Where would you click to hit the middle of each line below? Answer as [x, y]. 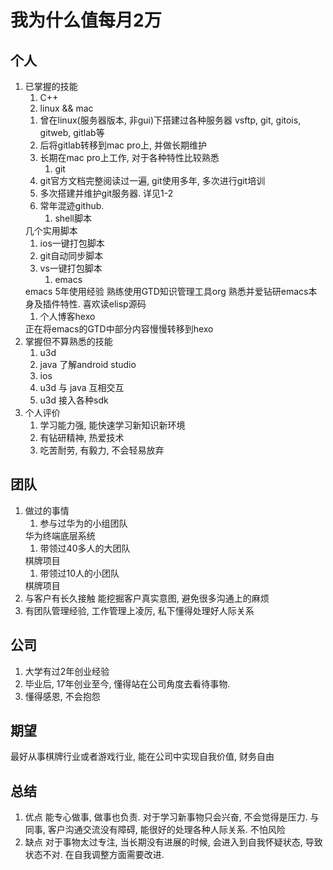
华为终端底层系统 [60, 535]
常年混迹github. [72, 205]
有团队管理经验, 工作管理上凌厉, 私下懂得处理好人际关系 [139, 610]
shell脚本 [73, 218]
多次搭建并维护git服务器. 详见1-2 [106, 193]
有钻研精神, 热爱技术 [82, 437]
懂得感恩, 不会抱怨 [62, 696]
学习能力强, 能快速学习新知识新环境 [112, 425]
